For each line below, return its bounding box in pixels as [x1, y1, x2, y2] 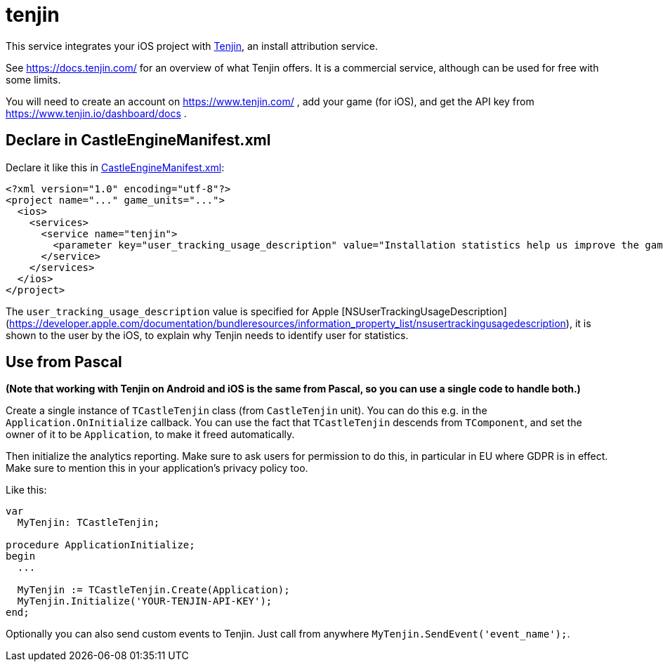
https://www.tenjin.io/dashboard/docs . [6, 107, 187, 119]
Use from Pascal [6, 353, 122, 371]
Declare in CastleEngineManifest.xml [6, 131, 271, 150]
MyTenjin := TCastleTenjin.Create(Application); [17, 584, 290, 596]
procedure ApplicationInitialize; [6, 539, 195, 551]
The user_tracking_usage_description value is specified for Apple [6, 305, 339, 317]
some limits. [6, 73, 61, 86]
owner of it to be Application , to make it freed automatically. [6, 428, 295, 441]
